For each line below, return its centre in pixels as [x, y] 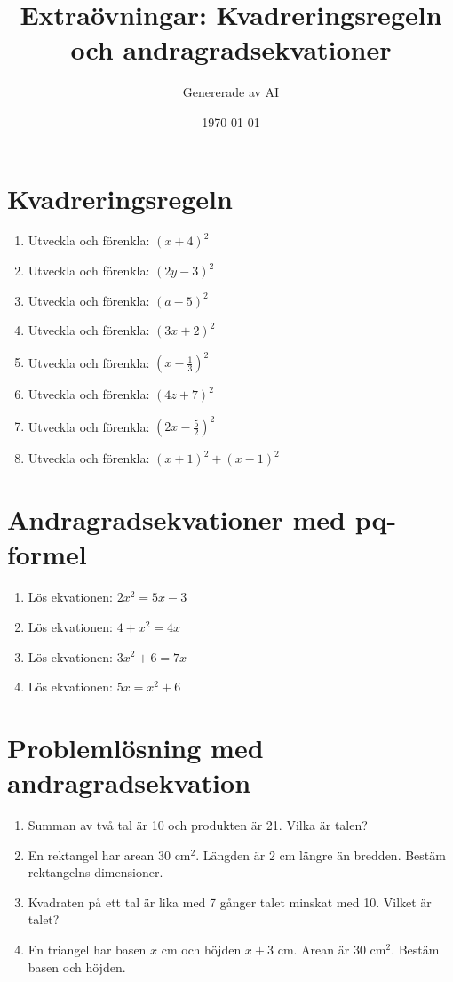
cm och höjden [201, 949]
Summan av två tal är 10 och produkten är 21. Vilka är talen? [198, 825]
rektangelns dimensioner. [95, 872]
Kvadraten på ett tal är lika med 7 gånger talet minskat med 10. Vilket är [230, 902]
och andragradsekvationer [231, 49]
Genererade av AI [231, 92]
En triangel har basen [87, 949]
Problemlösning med [135, 747]
